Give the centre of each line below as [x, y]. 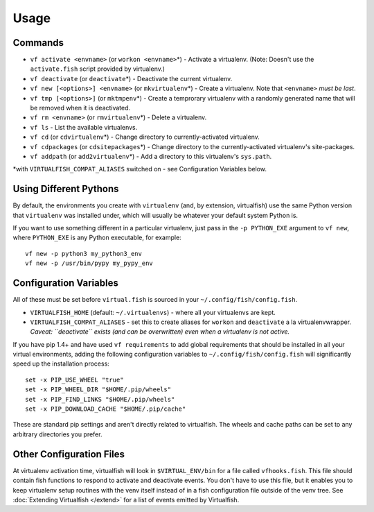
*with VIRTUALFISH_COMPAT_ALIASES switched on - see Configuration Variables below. [140, 169]
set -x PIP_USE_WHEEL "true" [74, 379]
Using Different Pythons [66, 189]
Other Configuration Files [69, 454]
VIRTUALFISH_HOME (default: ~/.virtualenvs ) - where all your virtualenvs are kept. [153, 312]
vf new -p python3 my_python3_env [83, 254]
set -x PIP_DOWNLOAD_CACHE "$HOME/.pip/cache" [106, 409]
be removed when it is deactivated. [80, 108]
